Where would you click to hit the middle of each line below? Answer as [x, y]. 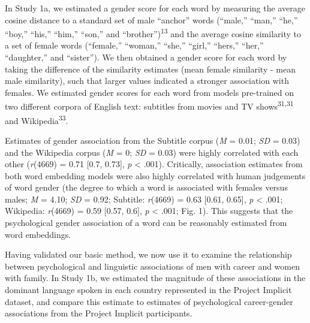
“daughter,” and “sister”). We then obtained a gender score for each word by [146, 57]
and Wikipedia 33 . [37, 119]
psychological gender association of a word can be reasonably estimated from [146, 223]
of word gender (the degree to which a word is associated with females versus [146, 187]
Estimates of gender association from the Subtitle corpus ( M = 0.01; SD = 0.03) [153, 140]
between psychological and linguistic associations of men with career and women [152, 266]
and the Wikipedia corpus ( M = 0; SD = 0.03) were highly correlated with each [152, 152]
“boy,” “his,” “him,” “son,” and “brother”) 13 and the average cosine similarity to [153, 33]
